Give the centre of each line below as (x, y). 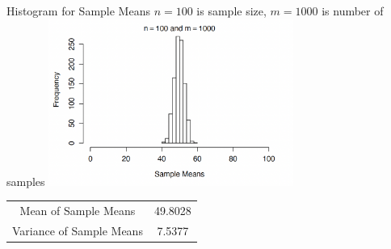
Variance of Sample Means (78, 230)
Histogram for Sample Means (78, 11)
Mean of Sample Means (78, 211)
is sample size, (231, 11)
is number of (353, 11)
